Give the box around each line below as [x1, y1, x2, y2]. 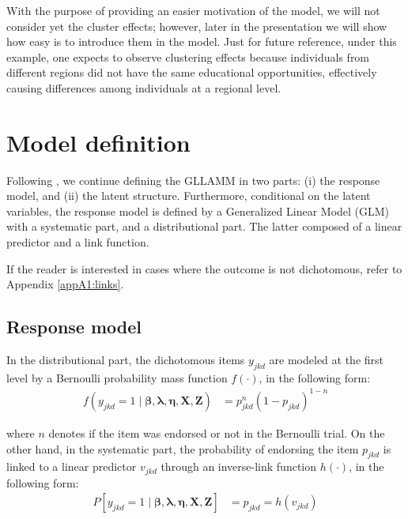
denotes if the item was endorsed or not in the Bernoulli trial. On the [48, 424, 385, 441]
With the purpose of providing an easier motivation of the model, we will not [6, 2, 380, 18]
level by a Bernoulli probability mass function [6, 369, 228, 385]
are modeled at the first [269, 352, 384, 368]
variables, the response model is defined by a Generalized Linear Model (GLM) [6, 202, 390, 219]
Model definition [6, 126, 191, 158]
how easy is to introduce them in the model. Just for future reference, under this [6, 33, 397, 50]
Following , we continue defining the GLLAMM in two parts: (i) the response [6, 171, 380, 188]
